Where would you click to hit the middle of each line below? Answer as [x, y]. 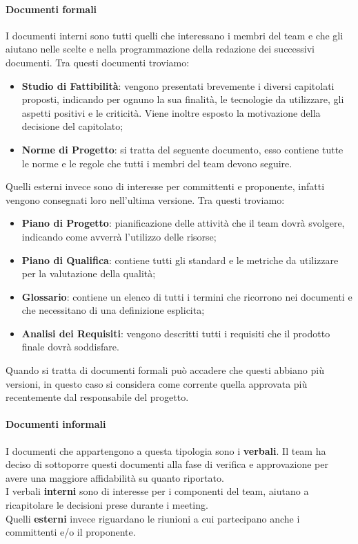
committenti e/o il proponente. [71, 532]
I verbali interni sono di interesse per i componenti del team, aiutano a [157, 491]
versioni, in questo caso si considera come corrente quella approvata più [157, 383]
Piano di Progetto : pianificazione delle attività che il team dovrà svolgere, [183, 223]
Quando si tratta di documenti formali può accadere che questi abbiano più [165, 370]
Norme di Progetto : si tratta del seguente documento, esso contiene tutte [182, 149]
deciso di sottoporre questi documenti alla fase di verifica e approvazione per [167, 464]
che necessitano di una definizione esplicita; [113, 310]
